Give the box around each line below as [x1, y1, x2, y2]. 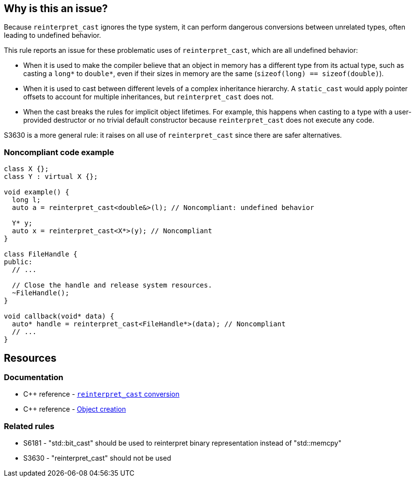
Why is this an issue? [4, 2, 108, 15]
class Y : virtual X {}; [4, 173, 98, 181]
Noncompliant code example [4, 147, 114, 157]
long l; [12, 196, 41, 204]
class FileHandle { [4, 250, 77, 258]
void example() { [4, 188, 69, 196]
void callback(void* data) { [4, 312, 114, 321]
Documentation [4, 372, 63, 383]
